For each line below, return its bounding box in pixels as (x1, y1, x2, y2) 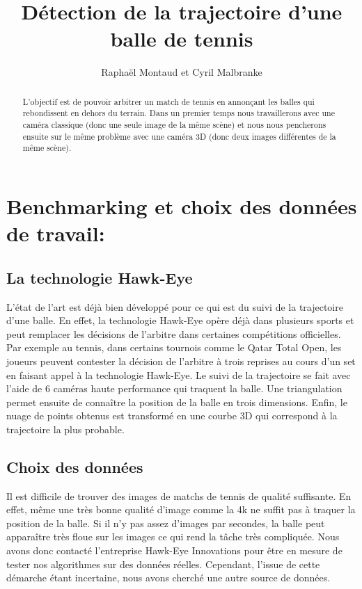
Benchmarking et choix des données (6, 191, 357, 220)
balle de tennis (110, 24, 253, 53)
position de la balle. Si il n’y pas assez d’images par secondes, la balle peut (6, 515, 325, 530)
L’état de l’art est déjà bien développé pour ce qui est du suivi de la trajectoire (6, 299, 343, 314)
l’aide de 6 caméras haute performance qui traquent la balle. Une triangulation (6, 381, 343, 396)
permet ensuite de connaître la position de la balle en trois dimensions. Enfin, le (6, 394, 347, 409)
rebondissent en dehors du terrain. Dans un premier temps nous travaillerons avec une (22, 107, 335, 119)
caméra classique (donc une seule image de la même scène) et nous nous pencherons (22, 119, 326, 131)
